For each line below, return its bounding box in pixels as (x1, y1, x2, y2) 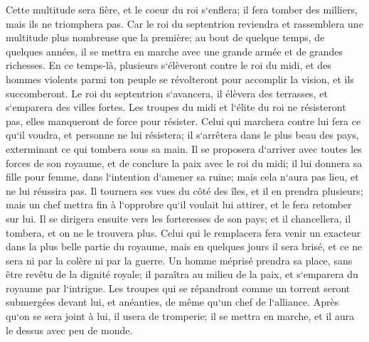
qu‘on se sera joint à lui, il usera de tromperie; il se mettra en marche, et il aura (6, 309, 355, 324)
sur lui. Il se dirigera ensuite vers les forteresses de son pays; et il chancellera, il (6, 210, 351, 225)
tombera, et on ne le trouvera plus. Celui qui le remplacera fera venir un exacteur (6, 225, 361, 240)
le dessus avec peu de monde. (6, 322, 133, 337)
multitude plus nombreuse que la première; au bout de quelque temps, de (6, 30, 325, 45)
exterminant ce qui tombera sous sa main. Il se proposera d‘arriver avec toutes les (6, 141, 362, 156)
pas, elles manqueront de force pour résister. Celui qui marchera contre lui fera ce (6, 113, 361, 128)
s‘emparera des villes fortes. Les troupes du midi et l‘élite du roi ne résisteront (6, 100, 346, 114)
